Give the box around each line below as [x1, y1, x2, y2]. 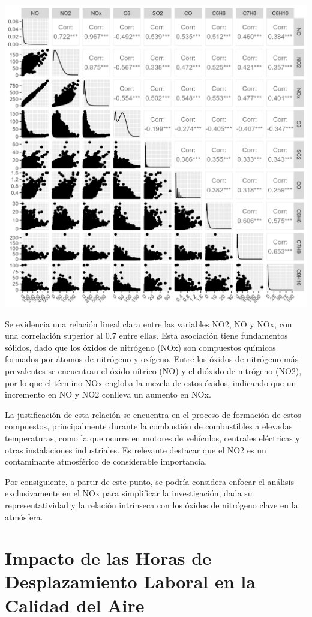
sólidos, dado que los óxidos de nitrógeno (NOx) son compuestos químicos [5, 341, 276, 353]
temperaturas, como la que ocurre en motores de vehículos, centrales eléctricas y [5, 431, 300, 444]
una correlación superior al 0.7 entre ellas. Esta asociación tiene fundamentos [5, 329, 288, 342]
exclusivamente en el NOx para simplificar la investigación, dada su [5, 487, 253, 499]
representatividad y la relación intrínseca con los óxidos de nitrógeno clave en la [5, 498, 298, 511]
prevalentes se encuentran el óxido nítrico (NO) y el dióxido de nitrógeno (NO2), [5, 364, 302, 377]
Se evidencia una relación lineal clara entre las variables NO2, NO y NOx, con [5, 317, 292, 330]
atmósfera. [5, 510, 43, 523]
